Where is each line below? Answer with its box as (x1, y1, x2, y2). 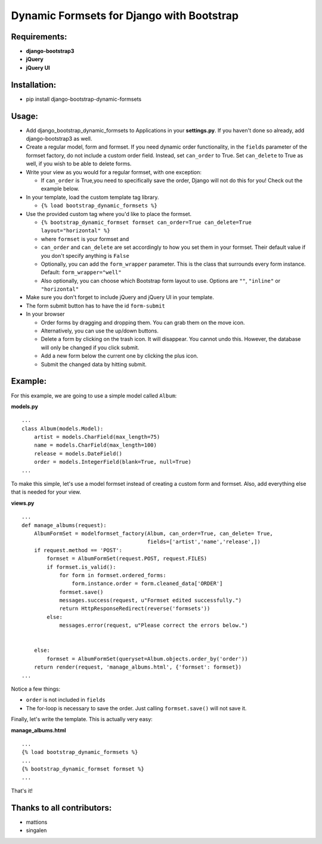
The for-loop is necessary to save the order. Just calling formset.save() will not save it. (26, 704, 247, 711)
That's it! (11, 787, 33, 794)
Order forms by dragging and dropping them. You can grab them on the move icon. (41, 319, 245, 326)
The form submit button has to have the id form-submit (26, 302, 165, 309)
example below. (41, 185, 80, 192)
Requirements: (11, 32, 67, 42)
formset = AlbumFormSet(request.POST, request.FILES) (47, 555, 208, 562)
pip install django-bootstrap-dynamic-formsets (26, 96, 142, 103)
